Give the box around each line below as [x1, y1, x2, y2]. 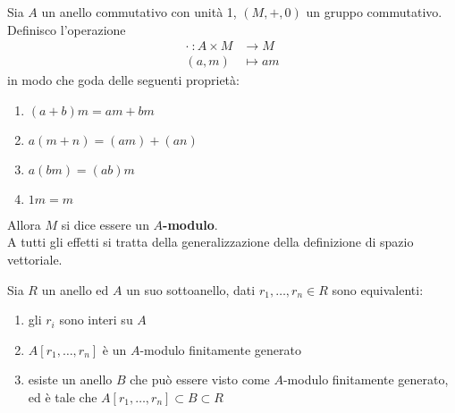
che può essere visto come [130, 370, 270, 389]
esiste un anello [28, 370, 113, 389]
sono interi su [59, 310, 133, 329]
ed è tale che [28, 388, 97, 406]
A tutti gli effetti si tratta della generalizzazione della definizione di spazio [7, 232, 414, 251]
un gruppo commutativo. [306, 3, 442, 21]
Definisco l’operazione [7, 20, 126, 38]
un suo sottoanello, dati [126, 280, 256, 299]
